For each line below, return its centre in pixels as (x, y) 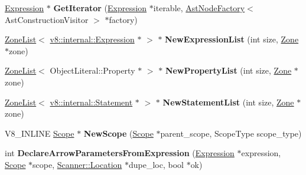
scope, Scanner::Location (77, 164)
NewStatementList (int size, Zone (228, 102)
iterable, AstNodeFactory (199, 8)
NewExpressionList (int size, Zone (232, 39)
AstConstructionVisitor (47, 19)
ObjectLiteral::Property (92, 70)
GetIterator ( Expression (100, 8)
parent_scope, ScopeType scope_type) (231, 133)
